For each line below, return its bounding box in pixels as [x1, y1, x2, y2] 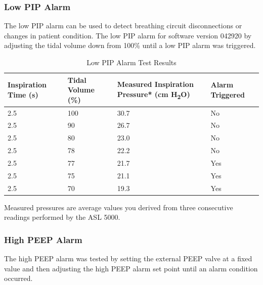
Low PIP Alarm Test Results [86, 57, 177, 67]
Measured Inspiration [117, 79, 194, 89]
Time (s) [8, 89, 38, 100]
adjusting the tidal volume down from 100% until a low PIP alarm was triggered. [4, 40, 256, 51]
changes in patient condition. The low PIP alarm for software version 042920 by [4, 30, 252, 40]
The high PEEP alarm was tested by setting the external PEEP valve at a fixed [4, 253, 252, 264]
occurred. [4, 273, 33, 283]
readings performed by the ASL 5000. [4, 212, 120, 222]
